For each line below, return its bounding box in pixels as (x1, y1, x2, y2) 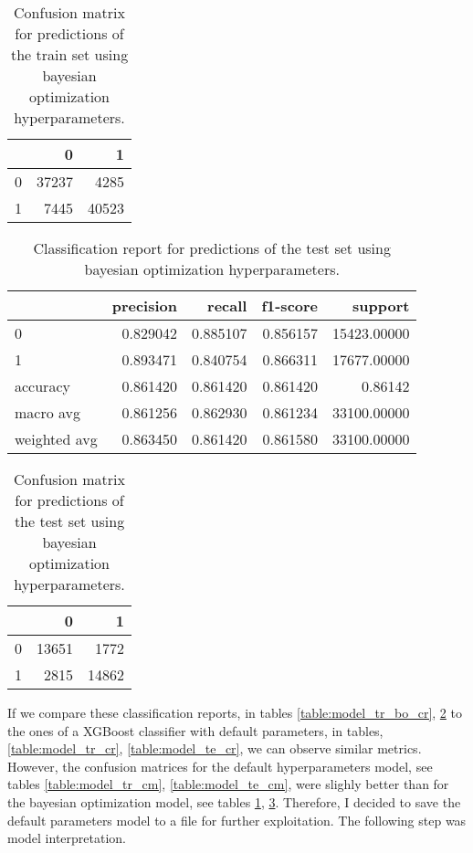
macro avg (15, 402, 81, 423)
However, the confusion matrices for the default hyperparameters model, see (7, 756, 433, 775)
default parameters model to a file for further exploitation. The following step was (7, 810, 467, 829)
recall (207, 295, 247, 316)
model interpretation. (7, 828, 126, 848)
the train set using (10, 44, 129, 65)
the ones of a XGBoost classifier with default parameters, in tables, (7, 721, 384, 740)
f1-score (261, 295, 319, 316)
